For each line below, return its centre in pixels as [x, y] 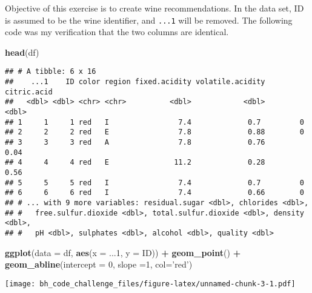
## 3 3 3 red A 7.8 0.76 [135, 143]
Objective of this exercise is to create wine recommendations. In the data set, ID [154, 8]
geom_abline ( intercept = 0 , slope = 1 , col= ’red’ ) [99, 264]
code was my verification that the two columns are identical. [117, 32]
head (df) [22, 52]
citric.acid [29, 92]
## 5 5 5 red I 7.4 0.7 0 [154, 183]
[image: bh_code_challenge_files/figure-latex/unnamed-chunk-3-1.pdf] [150, 284]
